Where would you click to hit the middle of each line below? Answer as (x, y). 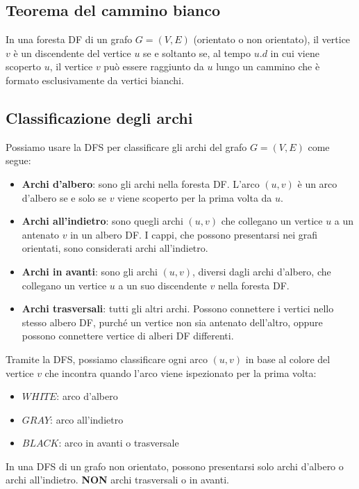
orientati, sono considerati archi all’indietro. (115, 248)
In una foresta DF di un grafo (69, 39)
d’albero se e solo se (64, 197)
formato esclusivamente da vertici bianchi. (95, 80)
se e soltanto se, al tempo (197, 53)
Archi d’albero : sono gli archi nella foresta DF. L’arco (141, 183)
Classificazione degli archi (99, 117)
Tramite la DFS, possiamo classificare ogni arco (107, 359)
